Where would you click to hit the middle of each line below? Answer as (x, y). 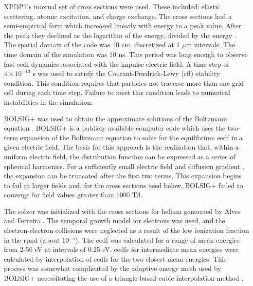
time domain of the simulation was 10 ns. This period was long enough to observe (126, 54)
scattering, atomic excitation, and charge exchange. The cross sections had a (118, 16)
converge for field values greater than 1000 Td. (73, 195)
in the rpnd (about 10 (36, 239)
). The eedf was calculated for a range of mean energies (157, 239)
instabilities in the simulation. (48, 102)
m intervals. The (211, 45)
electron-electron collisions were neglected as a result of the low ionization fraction (126, 230)
